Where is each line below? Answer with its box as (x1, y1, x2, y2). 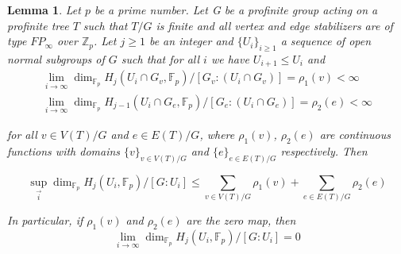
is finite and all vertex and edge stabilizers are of (156, 17, 393, 33)
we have (210, 50, 249, 67)
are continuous (319, 125, 391, 142)
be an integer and (148, 33, 233, 49)
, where (199, 125, 235, 142)
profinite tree (7, 17, 69, 33)
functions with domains (7, 142, 121, 159)
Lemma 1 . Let (7, 2, 81, 17)
